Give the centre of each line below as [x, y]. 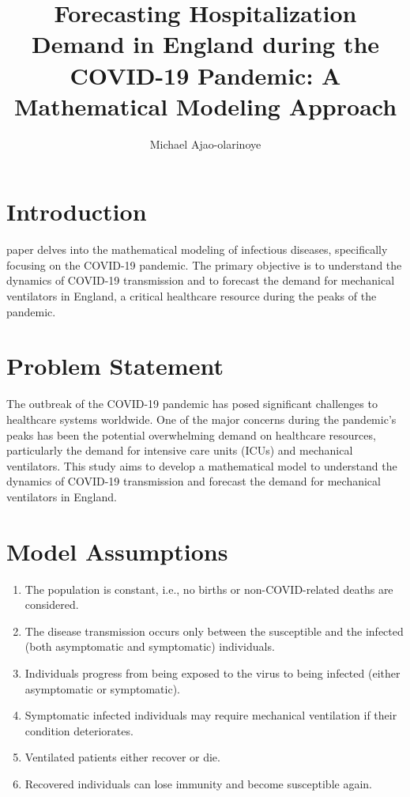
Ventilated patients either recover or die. [122, 757]
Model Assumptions [117, 551]
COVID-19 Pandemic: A [205, 75]
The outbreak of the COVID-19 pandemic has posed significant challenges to [192, 404]
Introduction [77, 212]
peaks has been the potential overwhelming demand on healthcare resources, [191, 434]
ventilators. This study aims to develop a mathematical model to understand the [202, 465]
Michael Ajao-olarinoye [205, 144]
